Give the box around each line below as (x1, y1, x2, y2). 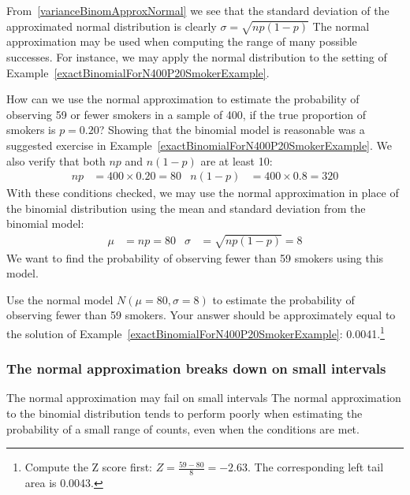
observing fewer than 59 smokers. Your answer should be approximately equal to (6, 307, 396, 323)
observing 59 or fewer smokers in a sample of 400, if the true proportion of (6, 106, 366, 122)
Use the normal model (6, 291, 114, 307)
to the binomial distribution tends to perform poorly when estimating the (6, 404, 363, 421)
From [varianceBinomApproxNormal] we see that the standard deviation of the (6, 2, 389, 18)
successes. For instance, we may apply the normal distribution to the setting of (6, 48, 387, 65)
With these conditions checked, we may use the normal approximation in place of (6, 184, 399, 201)
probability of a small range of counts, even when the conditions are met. (6, 420, 360, 437)
